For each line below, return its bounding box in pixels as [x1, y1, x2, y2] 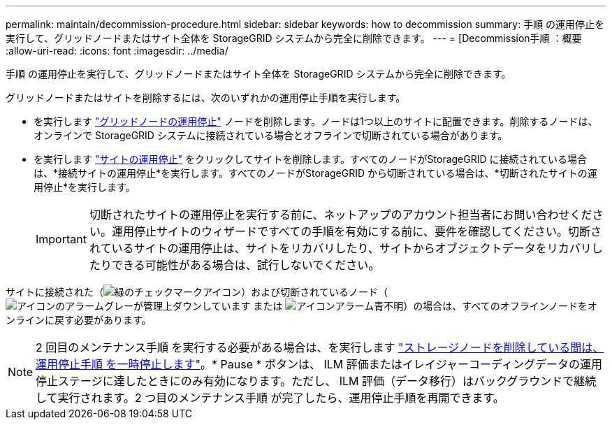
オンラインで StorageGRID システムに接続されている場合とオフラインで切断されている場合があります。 [34, 129, 508, 141]
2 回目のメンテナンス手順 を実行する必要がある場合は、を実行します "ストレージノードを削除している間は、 [36, 340, 604, 354]
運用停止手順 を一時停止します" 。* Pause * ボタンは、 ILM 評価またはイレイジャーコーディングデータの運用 [36, 357, 602, 371]
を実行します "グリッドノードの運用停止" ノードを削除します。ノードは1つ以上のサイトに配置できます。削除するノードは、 [34, 115, 598, 127]
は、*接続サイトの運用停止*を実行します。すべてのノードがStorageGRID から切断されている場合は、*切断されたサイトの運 [34, 167, 597, 179]
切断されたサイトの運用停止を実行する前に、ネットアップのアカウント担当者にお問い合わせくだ [89, 208, 592, 222]
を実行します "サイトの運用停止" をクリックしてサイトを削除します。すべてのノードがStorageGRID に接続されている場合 [34, 153, 588, 165]
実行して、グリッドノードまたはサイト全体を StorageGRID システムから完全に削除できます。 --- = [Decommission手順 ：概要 [6, 32, 582, 44]
